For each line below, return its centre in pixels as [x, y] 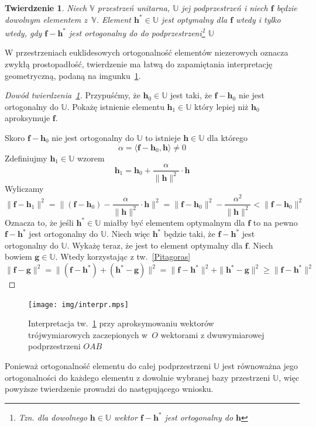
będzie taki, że [189, 234]
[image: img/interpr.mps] [78, 304]
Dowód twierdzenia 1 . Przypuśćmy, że [73, 95]
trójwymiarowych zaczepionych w [88, 334]
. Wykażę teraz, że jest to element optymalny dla [155, 245]
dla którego [227, 137]
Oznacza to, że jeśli [39, 222]
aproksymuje [28, 118]
